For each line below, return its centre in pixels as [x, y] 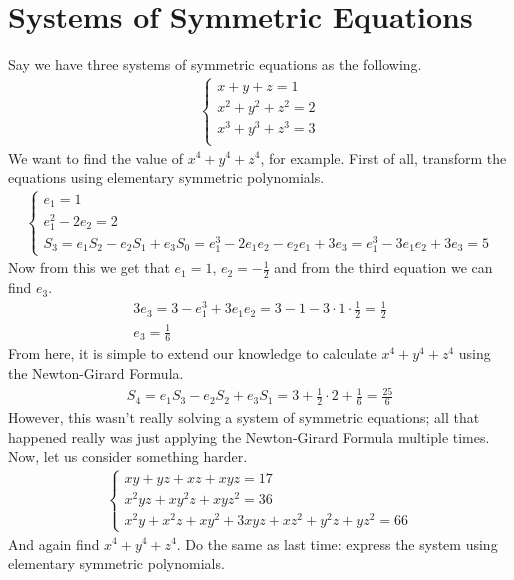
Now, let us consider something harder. [128, 456]
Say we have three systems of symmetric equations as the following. [215, 64]
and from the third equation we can [383, 267]
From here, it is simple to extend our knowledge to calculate [192, 353]
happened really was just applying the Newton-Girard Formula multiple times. [249, 436]
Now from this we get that [89, 267]
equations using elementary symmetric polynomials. [166, 177]
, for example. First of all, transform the [383, 157]
